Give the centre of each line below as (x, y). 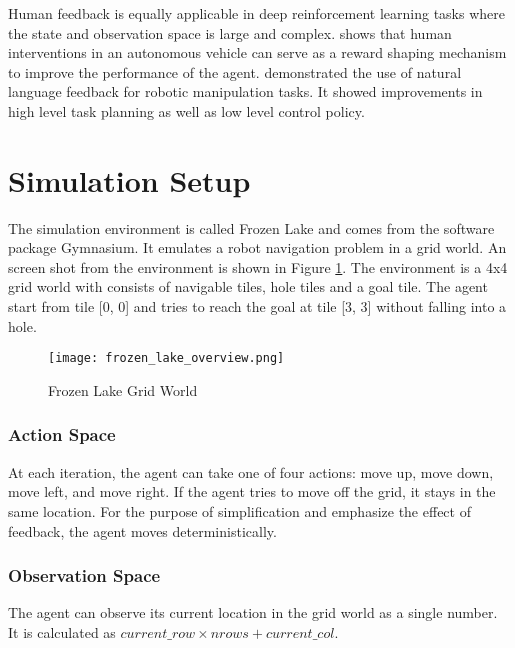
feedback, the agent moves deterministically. (142, 530)
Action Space (62, 434)
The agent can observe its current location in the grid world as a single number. (253, 612)
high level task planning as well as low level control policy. (186, 110)
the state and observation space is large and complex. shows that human (230, 32)
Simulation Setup (129, 179)
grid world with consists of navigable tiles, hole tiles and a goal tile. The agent (248, 286)
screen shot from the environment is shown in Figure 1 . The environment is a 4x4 (258, 266)
